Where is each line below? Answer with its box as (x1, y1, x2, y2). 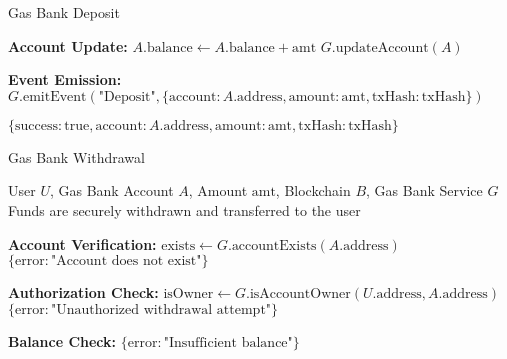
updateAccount (335, 40, 429, 55)
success (15, 118, 58, 133)
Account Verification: (8, 233, 157, 254)
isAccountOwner (249, 287, 351, 302)
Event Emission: (8, 69, 122, 90)
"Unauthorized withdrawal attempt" (50, 302, 272, 317)
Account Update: (8, 35, 128, 56)
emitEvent (22, 89, 87, 104)
